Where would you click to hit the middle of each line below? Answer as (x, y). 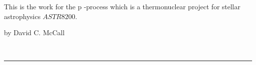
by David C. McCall (34, 32)
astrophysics (22, 16)
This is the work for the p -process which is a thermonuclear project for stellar (122, 6)
